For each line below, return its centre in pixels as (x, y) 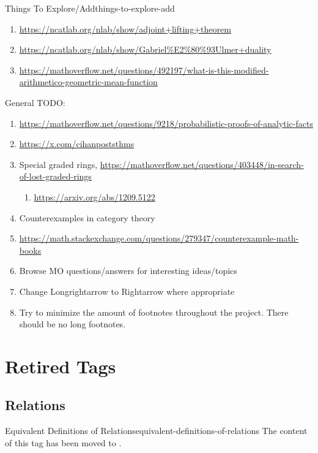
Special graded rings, (58, 164)
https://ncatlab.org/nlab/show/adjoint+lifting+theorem (125, 29)
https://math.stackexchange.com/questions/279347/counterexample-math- (159, 238)
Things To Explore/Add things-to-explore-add (90, 8)
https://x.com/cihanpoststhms (77, 144)
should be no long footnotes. (72, 324)
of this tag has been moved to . (63, 442)
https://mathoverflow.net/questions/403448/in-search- (202, 164)
